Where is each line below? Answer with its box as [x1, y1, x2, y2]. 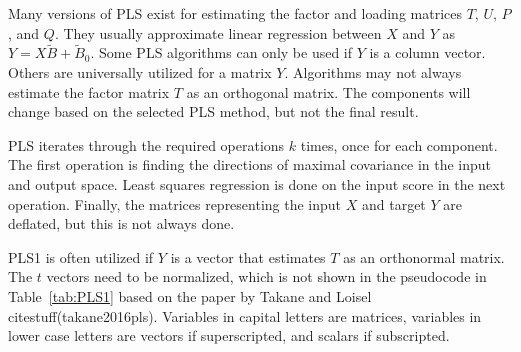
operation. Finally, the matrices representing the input [8, 193, 342, 214]
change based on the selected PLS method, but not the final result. [8, 101, 419, 122]
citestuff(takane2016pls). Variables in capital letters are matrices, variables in [8, 305, 482, 326]
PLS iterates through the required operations [8, 134, 285, 155]
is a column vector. [369, 42, 486, 63]
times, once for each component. [300, 134, 498, 155]
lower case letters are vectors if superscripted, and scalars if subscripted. [8, 325, 450, 346]
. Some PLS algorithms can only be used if [90, 42, 353, 63]
